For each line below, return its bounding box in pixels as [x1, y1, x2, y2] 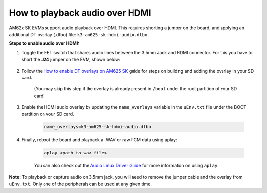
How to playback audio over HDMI [9, 7, 151, 18]
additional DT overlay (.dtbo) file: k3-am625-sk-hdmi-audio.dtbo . [9, 31, 149, 37]
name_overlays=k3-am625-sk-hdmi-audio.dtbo [44, 124, 152, 130]
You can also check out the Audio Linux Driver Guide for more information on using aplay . [34, 163, 219, 169]
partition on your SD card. [21, 111, 74, 117]
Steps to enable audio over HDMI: [9, 40, 80, 46]
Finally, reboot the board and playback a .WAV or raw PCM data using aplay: [21, 137, 177, 143]
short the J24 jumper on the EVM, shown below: [21, 57, 121, 63]
